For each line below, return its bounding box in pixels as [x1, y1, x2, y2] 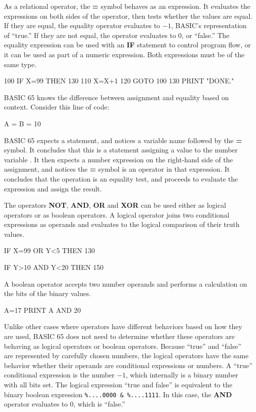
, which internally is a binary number [125, 370, 238, 380]
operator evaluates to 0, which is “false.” [4, 399, 125, 409]
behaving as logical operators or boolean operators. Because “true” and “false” [4, 340, 242, 351]
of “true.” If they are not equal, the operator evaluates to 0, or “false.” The [4, 30, 229, 40]
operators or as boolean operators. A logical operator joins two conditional [4, 209, 229, 220]
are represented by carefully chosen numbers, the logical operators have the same [4, 350, 249, 361]
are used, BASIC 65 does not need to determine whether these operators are [4, 331, 235, 341]
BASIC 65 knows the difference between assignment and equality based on [4, 92, 229, 102]
